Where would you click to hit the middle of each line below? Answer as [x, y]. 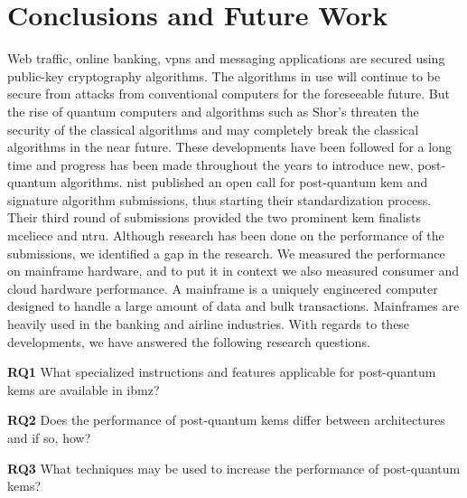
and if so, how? [49, 437]
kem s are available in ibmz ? [84, 389]
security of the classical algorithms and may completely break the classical [213, 129]
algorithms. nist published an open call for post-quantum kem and [244, 182]
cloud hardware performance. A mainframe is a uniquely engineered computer [223, 288]
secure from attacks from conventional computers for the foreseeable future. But [229, 94]
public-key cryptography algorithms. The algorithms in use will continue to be [224, 75]
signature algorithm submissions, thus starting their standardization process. [219, 199]
